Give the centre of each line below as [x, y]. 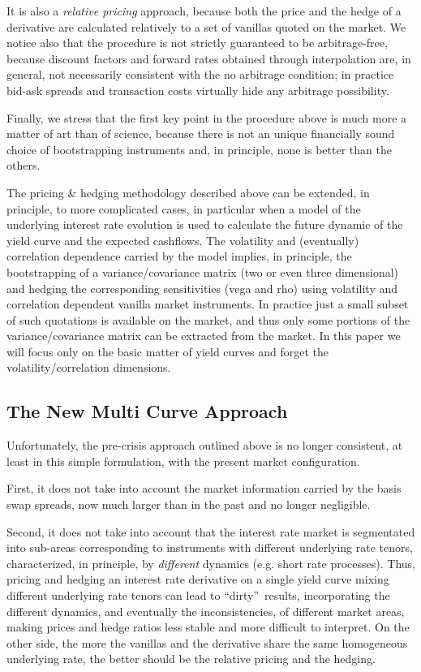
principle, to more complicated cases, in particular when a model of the [184, 208]
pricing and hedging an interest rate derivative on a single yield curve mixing [198, 579]
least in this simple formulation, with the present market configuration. [183, 461]
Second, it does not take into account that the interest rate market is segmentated [211, 531]
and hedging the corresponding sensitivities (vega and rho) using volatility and [202, 288]
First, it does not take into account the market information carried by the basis [204, 488]
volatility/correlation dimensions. [89, 367]
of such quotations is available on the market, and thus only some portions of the [208, 319]
